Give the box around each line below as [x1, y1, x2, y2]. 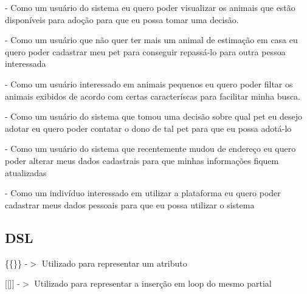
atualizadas [5, 166, 47, 179]
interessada [5, 57, 46, 70]
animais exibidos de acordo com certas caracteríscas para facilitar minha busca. [5, 89, 300, 102]
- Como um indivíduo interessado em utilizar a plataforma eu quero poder [5, 186, 281, 199]
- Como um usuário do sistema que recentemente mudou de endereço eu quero [5, 142, 296, 155]
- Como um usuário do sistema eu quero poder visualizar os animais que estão [5, 1, 295, 13]
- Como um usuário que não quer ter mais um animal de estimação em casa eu [5, 33, 298, 46]
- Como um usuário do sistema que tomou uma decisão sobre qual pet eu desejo [5, 110, 302, 123]
